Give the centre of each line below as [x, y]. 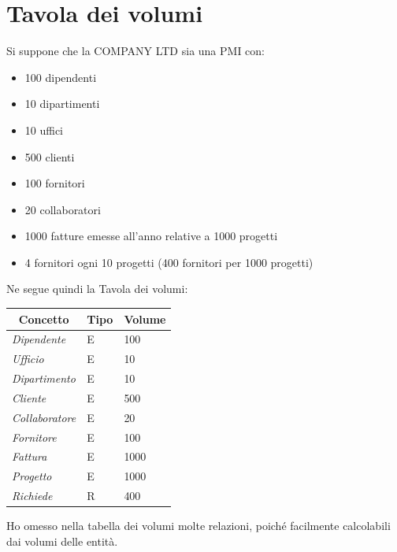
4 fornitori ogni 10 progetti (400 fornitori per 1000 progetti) [169, 262]
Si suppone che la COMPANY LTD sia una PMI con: [136, 51]
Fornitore [34, 437]
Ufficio [28, 359]
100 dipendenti [61, 77]
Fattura [30, 456]
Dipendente [39, 339]
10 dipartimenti [62, 104]
